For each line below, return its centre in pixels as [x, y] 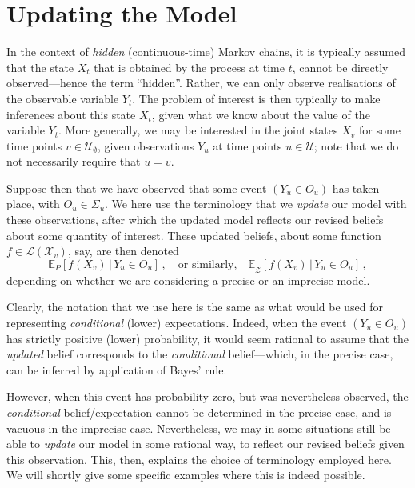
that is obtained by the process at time [189, 67]
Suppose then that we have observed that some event [137, 188]
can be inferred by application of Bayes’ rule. [117, 369]
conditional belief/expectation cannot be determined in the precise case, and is [199, 412]
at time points [247, 145]
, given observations [146, 145]
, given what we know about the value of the [261, 114]
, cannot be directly [340, 67]
